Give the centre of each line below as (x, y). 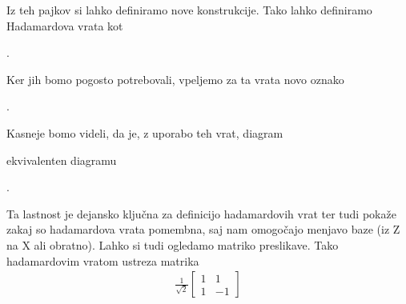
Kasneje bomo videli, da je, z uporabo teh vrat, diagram (145, 132)
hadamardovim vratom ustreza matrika (103, 260)
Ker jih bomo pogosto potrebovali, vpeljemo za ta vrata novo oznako (175, 79)
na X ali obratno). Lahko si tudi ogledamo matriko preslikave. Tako (173, 244)
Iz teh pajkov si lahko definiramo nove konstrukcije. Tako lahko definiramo (189, 10)
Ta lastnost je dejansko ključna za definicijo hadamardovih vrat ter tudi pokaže (201, 213)
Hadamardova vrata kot (65, 25)
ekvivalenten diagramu (62, 160)
